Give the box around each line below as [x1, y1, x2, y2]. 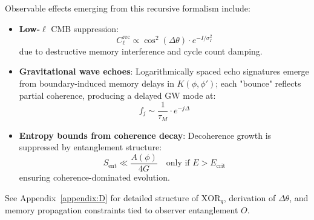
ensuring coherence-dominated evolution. [19, 170, 170, 183]
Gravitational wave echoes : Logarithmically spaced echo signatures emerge [19, 65, 309, 78]
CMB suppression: [51, 22, 119, 35]
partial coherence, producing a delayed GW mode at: [19, 88, 216, 101]
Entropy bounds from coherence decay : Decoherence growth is [19, 128, 272, 141]
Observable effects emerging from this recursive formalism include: [5, 2, 250, 14]
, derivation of [223, 191, 276, 204]
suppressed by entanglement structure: [19, 141, 162, 153]
